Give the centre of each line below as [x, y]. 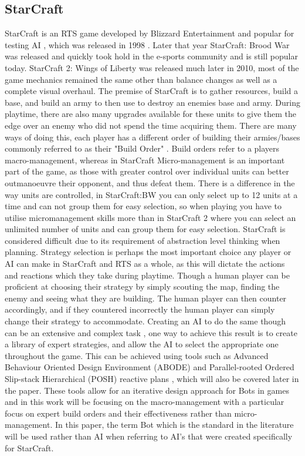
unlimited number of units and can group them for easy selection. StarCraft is [145, 229]
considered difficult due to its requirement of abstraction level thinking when [143, 240]
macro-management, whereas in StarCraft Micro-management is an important [145, 160]
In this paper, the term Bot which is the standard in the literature [174, 425]
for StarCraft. [29, 447]
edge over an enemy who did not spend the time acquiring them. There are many [151, 125]
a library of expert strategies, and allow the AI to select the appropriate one [142, 344]
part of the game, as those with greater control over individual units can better [147, 171]
